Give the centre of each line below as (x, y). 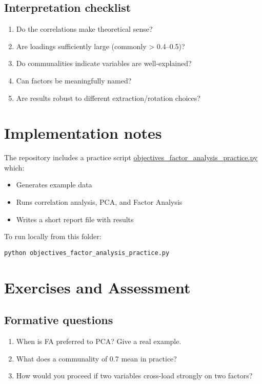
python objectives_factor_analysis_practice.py (87, 253)
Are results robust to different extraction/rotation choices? (108, 98)
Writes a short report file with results (75, 219)
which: (14, 167)
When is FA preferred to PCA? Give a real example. (99, 341)
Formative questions (59, 320)
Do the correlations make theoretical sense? (84, 29)
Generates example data (54, 185)
